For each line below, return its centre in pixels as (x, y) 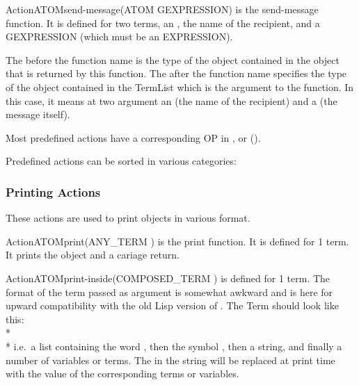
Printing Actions (53, 191)
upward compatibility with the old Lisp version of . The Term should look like (172, 305)
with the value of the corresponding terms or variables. (122, 374)
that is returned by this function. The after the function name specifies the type (176, 73)
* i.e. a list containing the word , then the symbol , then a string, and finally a (174, 346)
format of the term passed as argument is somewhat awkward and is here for (169, 292)
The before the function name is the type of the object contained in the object (173, 59)
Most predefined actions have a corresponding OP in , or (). (133, 137)
